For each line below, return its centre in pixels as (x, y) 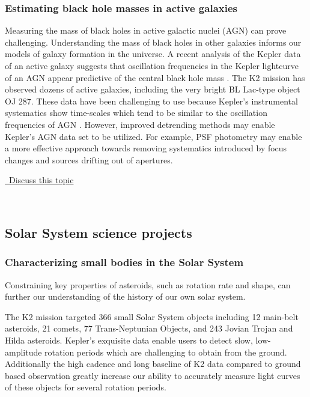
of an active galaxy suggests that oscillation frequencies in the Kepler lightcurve (152, 65)
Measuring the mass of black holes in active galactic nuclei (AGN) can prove (146, 30)
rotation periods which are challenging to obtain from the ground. (166, 352)
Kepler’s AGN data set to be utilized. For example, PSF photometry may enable (153, 136)
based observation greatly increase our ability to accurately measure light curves (153, 375)
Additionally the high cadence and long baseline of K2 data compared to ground (153, 364)
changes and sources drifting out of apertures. (89, 159)
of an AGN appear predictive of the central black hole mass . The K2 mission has (155, 77)
